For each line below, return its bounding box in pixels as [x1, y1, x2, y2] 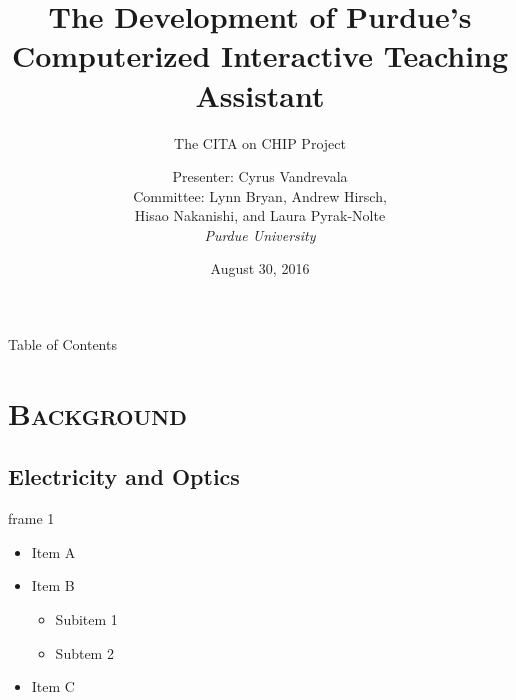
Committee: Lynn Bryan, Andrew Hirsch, [133, 185, 387, 206]
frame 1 [8, 508, 55, 529]
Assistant [195, 74, 325, 115]
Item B [31, 575, 75, 596]
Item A [31, 541, 76, 562]
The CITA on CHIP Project [174, 132, 346, 153]
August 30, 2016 [210, 258, 310, 279]
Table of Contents [8, 334, 117, 355]
